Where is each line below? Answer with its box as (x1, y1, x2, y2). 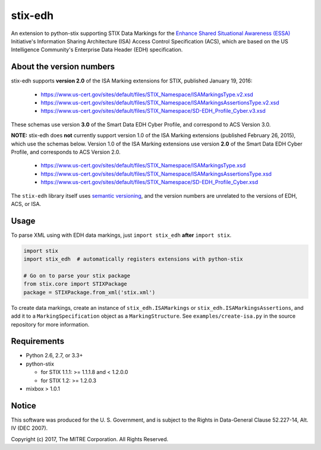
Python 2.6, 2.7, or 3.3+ (26, 352, 83, 359)
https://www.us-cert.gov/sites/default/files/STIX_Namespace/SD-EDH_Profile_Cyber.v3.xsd (40, 107, 266, 115)
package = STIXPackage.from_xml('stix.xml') (23, 289, 156, 296)
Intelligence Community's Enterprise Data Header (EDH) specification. (11, 46, 183, 53)
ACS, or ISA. (11, 200, 42, 207)
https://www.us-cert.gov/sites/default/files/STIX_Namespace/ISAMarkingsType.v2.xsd (40, 91, 254, 98)
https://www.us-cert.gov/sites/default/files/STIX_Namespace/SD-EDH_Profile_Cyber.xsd (40, 179, 259, 186)
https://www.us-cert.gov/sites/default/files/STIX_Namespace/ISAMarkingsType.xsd (40, 162, 246, 169)
